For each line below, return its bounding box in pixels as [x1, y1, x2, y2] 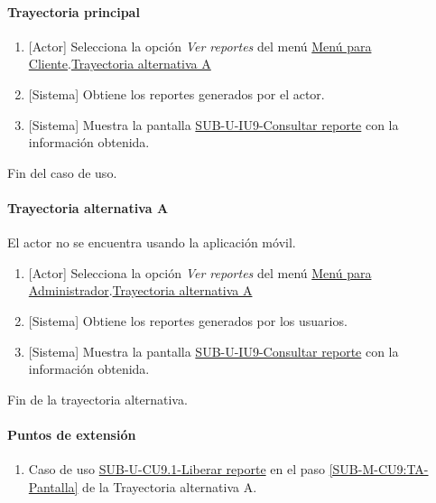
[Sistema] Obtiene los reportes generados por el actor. [28, 84, 325, 103]
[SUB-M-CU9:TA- [329, 460, 429, 479]
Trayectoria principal [7, 2, 140, 21]
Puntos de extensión [7, 424, 136, 443]
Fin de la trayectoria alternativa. [7, 389, 188, 408]
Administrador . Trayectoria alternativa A [28, 281, 253, 300]
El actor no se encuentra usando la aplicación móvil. [7, 233, 296, 252]
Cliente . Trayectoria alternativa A [28, 54, 211, 73]
